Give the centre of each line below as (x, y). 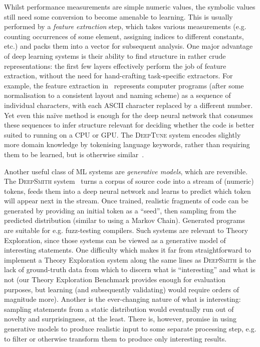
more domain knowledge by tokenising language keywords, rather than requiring (127, 144)
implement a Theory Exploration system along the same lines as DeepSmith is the (130, 259)
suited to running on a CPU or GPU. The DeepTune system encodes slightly (122, 134)
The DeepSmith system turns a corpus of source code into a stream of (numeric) (129, 181)
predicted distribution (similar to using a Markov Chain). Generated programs (125, 220)
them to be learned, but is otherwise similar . (74, 154)
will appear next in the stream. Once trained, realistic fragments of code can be (126, 201)
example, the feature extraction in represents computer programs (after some (124, 85)
